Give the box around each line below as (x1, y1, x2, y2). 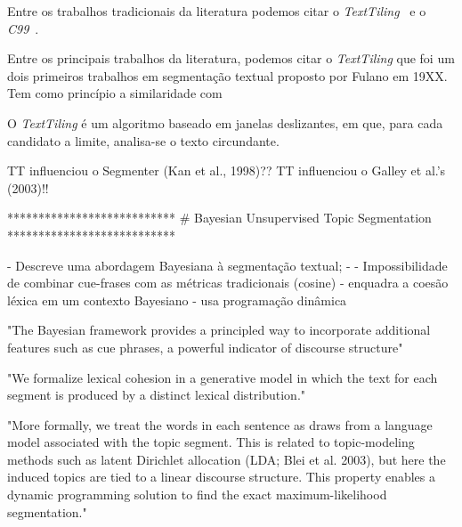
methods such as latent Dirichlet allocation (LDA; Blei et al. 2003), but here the (7, 450, 446, 468)
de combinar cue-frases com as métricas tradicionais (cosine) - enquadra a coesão (7, 273, 449, 292)
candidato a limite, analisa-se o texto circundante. (7, 131, 280, 150)
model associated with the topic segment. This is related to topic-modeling (7, 433, 415, 451)
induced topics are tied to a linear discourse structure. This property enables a (7, 467, 436, 486)
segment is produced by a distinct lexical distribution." (7, 385, 306, 404)
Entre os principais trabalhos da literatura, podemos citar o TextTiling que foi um (7, 49, 455, 68)
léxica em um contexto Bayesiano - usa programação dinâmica (7, 290, 347, 309)
